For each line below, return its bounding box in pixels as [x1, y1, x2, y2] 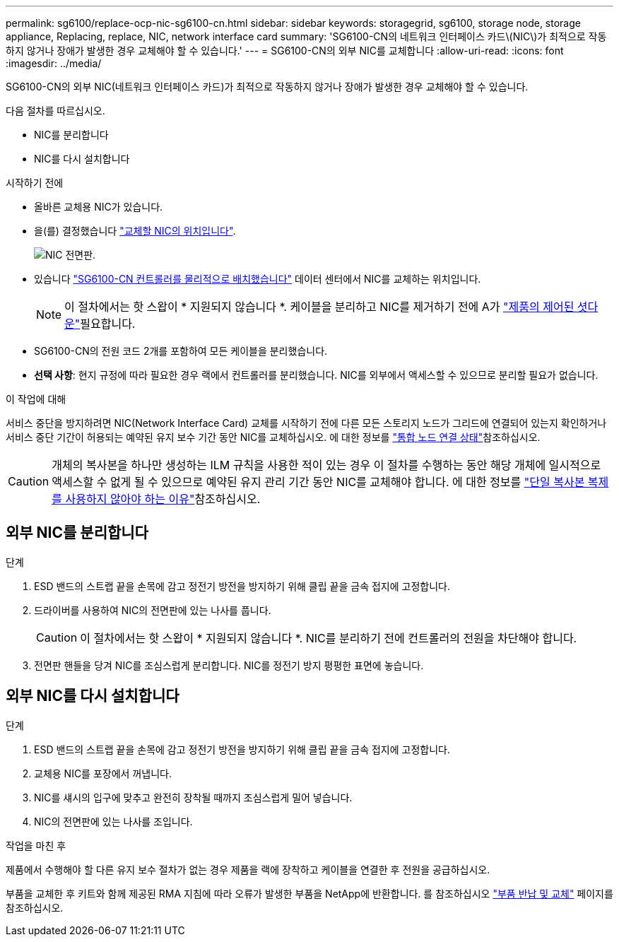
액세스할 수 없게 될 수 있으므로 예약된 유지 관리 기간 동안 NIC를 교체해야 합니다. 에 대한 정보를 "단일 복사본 [52, 475, 585, 489]
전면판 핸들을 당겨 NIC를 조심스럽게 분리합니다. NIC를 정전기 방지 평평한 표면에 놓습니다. [34, 659, 424, 671]
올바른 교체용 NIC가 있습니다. [34, 201, 163, 213]
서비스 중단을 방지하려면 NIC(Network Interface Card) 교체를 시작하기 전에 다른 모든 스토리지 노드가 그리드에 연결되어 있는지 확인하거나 [6, 417, 607, 429]
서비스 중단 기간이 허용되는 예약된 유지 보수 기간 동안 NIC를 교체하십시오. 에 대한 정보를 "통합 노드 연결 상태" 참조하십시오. [6, 431, 541, 443]
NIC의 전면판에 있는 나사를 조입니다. [34, 815, 193, 828]
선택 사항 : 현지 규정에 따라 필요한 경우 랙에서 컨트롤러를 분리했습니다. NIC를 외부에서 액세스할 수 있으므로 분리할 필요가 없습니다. [34, 369, 599, 381]
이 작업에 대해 [6, 393, 66, 405]
